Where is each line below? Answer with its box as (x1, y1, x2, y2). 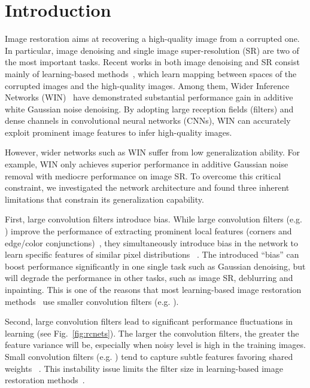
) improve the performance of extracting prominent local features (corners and (5, 225, 292, 237)
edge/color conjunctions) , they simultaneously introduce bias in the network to (5, 236, 299, 249)
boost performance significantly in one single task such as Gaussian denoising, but (5, 259, 306, 272)
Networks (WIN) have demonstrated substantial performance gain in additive (5, 91, 293, 103)
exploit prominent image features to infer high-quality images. (5, 126, 232, 138)
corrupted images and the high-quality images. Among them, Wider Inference (5, 79, 290, 91)
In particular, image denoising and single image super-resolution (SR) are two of (5, 44, 299, 56)
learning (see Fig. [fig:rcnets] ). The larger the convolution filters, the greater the (5, 326, 299, 339)
